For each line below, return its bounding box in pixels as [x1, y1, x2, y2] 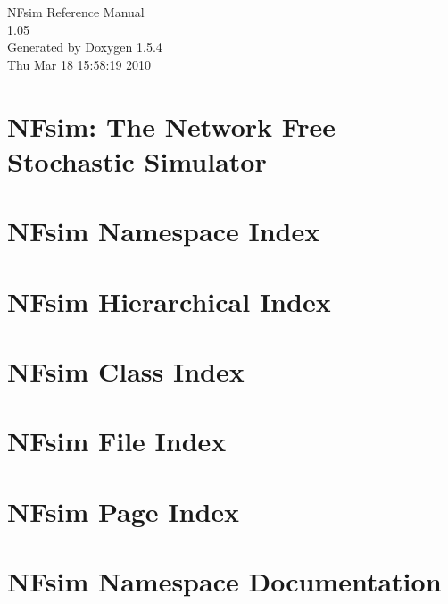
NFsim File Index [7, 423, 227, 459]
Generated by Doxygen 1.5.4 [7, 38, 162, 56]
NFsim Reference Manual [7, 3, 145, 21]
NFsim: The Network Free [7, 107, 336, 144]
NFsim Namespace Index [7, 213, 320, 249]
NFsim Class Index [7, 352, 245, 389]
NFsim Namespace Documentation [7, 563, 442, 599]
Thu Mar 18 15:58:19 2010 [7, 55, 152, 73]
